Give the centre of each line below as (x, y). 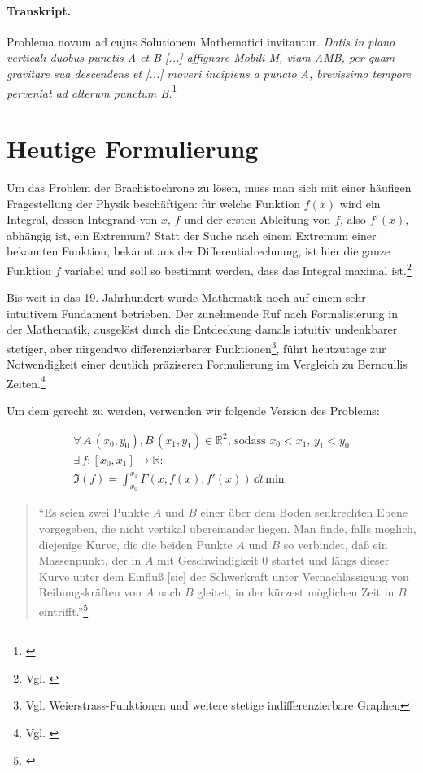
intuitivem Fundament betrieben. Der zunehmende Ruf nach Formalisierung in (202, 313)
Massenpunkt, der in (90, 560)
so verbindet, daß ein (336, 544)
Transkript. (39, 10)
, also (353, 219)
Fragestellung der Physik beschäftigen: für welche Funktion (154, 203)
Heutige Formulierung (133, 148)
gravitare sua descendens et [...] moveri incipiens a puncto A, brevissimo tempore (209, 73)
